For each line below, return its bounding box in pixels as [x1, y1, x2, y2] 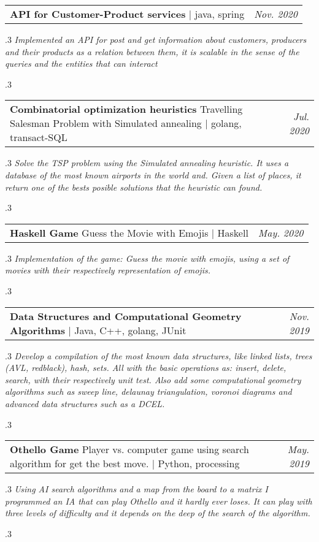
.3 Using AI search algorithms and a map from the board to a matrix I [5, 483, 268, 495]
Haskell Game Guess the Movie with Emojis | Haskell [10, 225, 248, 240]
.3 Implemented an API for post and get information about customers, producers [5, 33, 307, 45]
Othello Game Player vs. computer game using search [10, 442, 249, 457]
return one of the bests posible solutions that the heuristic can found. [5, 180, 263, 193]
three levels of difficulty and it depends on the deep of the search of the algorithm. [5, 506, 310, 519]
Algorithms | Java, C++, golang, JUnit [10, 323, 186, 337]
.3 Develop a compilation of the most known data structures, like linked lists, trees [5, 349, 312, 362]
